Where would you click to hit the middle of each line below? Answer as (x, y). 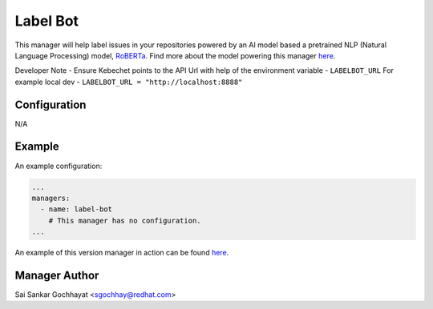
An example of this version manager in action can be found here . (122, 253)
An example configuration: (59, 166)
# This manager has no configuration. (125, 221)
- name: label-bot (76, 209)
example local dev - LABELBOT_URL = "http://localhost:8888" (129, 82)
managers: (51, 198)
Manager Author (57, 275)
